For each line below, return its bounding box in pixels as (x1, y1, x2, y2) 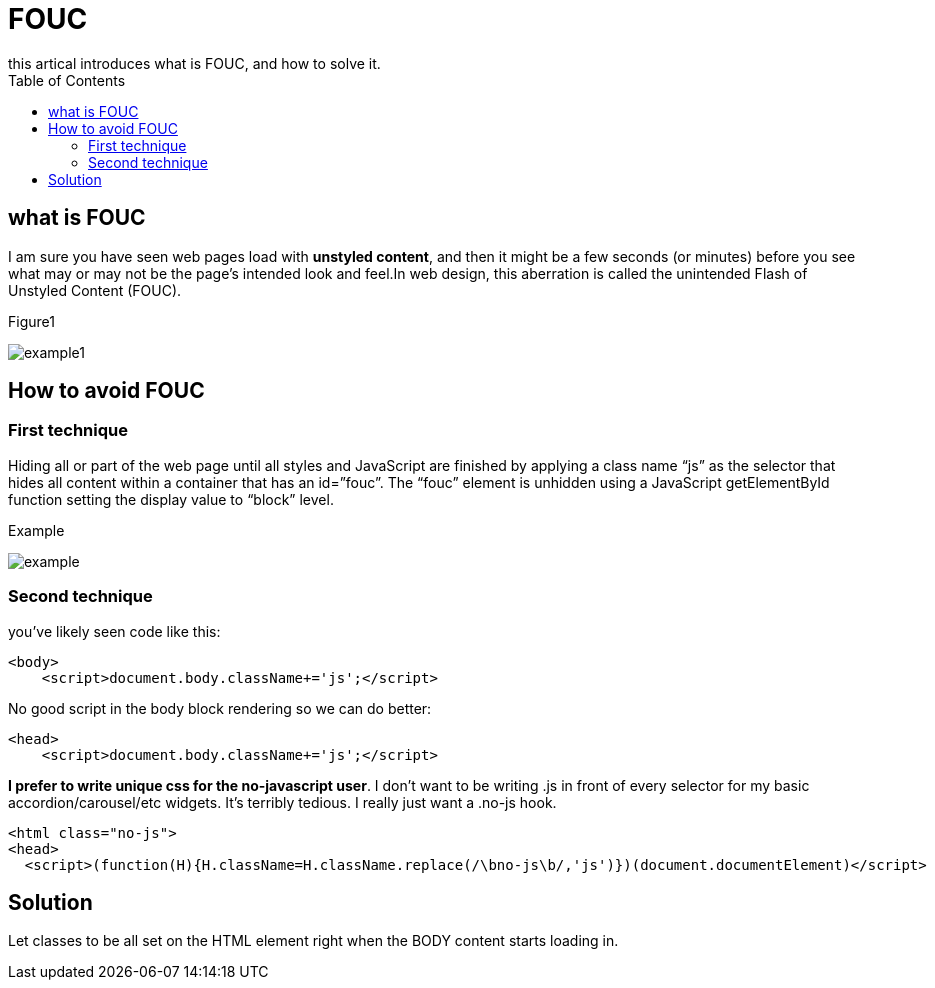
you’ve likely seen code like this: (8, 622, 221, 640)
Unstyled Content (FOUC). (8, 281, 182, 299)
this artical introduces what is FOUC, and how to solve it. (8, 54, 381, 72)
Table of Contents (8, 71, 126, 89)
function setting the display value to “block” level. (8, 490, 334, 508)
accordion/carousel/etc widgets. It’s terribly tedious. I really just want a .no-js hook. (8, 793, 557, 811)
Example (8, 521, 65, 539)
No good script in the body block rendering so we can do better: (8, 699, 432, 717)
